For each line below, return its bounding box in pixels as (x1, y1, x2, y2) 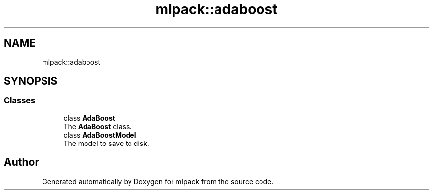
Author (4, 156, 39, 169)
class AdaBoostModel (63, 130, 136, 139)
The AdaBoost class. (63, 122, 132, 131)
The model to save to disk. (63, 139, 149, 147)
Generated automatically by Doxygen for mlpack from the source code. (42, 177, 274, 186)
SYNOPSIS (4, 75, 58, 88)
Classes (4, 96, 36, 106)
